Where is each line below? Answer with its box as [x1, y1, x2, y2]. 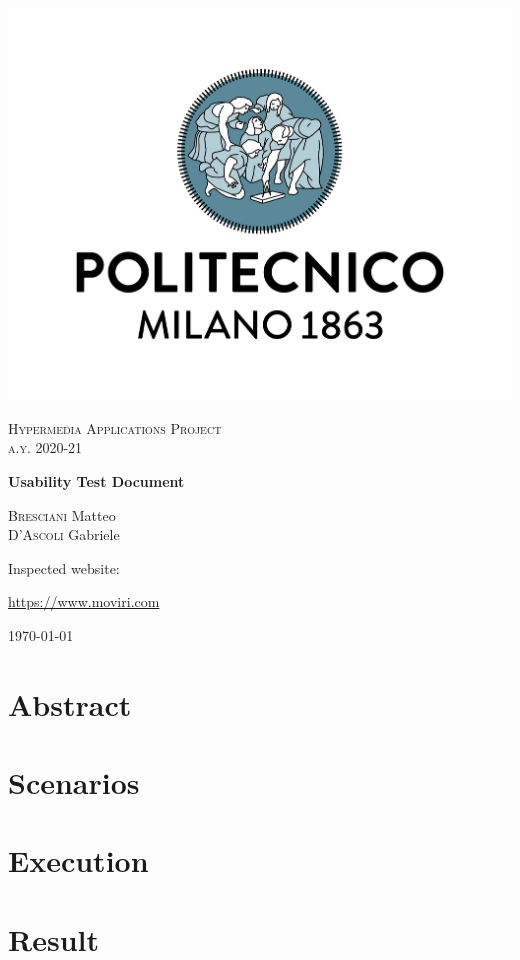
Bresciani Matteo [8, 504, 116, 525]
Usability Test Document [8, 470, 185, 491]
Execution [8, 840, 149, 881]
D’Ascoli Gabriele [8, 524, 120, 545]
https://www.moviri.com [8, 591, 160, 612]
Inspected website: [8, 557, 120, 578]
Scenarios [8, 762, 140, 803]
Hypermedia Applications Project [8, 417, 222, 438]
